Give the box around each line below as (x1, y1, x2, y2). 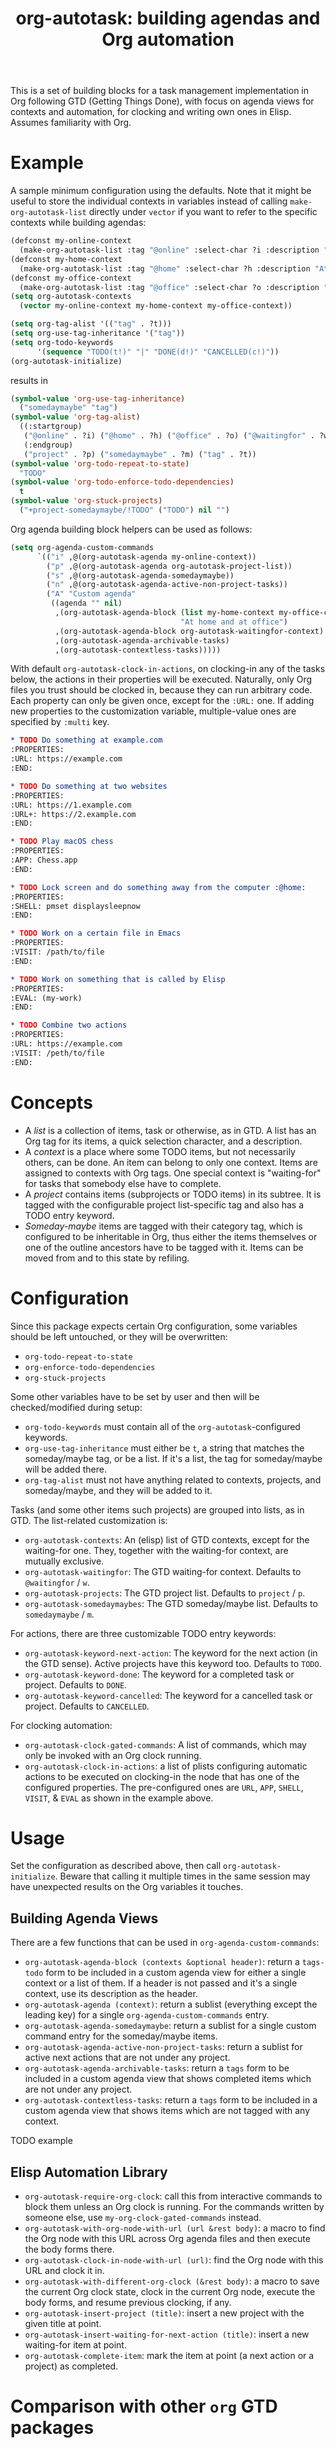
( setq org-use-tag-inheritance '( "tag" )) (10, 328, 186, 338)
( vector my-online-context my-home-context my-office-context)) (19, 301, 293, 311)
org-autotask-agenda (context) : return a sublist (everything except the (24, 1998, 318, 2011)
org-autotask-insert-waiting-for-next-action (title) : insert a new (24, 2328, 310, 2341)
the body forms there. (24, 2243, 115, 2256)
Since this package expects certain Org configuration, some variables (10, 1320, 298, 1332)
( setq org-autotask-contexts (10, 292, 132, 302)
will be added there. (24, 1463, 107, 1475)
